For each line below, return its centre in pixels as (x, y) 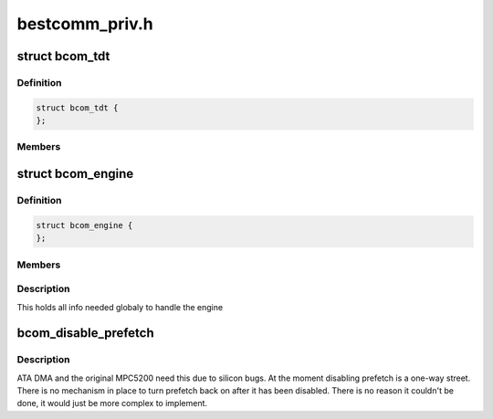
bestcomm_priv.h (85, 24)
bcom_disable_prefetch (85, 333)
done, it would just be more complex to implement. (112, 403)
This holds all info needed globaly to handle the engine (120, 307)
